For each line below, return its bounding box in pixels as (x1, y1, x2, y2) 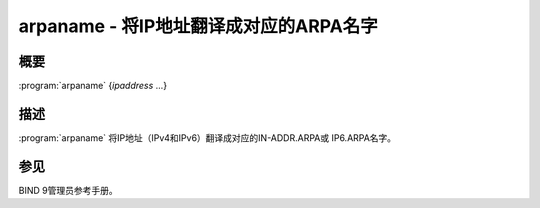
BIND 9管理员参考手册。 (18, 184, 119, 196)
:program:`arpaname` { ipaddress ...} (18, 80, 168, 92)
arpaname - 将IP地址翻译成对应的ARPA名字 (18, 15, 379, 37)
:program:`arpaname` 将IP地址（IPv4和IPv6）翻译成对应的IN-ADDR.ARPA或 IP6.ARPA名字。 (18, 131, 397, 144)
